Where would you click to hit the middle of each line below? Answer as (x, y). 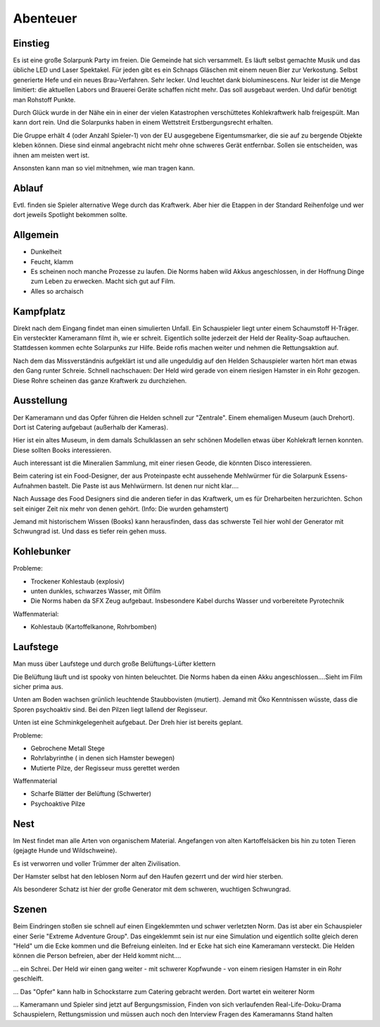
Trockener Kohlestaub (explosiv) (78, 581)
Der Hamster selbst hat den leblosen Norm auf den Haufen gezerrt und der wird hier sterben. (148, 876)
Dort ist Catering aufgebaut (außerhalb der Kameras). (90, 427)
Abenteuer (45, 18)
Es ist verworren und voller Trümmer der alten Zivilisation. (97, 864)
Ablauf (28, 188)
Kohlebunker (42, 552)
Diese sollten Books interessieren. (62, 450)
